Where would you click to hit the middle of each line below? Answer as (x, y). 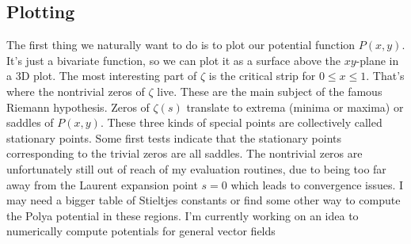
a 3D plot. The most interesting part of (102, 76)
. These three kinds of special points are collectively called (241, 122)
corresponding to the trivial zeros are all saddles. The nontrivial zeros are (185, 153)
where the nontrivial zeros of (76, 91)
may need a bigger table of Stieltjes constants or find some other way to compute (204, 200)
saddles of (30, 122)
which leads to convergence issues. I (317, 184)
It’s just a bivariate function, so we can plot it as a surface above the (173, 60)
